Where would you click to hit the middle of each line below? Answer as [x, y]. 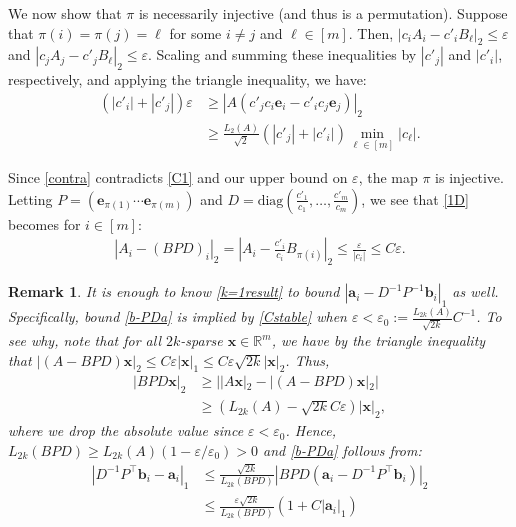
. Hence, [310, 430]
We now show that [65, 13]
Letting [30, 198]
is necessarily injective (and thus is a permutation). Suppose [323, 13]
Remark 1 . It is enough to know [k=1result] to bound [174, 291]
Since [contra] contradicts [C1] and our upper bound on [178, 177]
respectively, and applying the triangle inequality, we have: [187, 79]
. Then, [371, 32]
